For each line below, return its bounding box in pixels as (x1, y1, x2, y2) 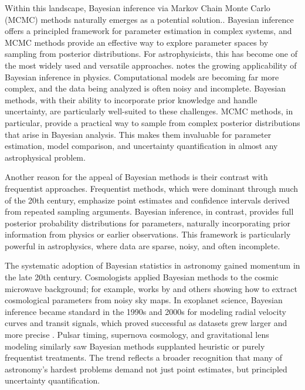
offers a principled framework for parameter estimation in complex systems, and (5, 25, 292, 37)
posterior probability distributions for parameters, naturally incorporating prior (5, 216, 291, 229)
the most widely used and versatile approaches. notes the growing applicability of (5, 59, 297, 71)
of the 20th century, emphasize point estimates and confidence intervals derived (5, 194, 290, 206)
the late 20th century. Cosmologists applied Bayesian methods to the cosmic (5, 271, 279, 283)
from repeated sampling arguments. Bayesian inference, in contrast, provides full (5, 205, 294, 218)
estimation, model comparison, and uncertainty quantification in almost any (5, 140, 278, 152)
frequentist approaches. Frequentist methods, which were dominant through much (5, 182, 299, 194)
